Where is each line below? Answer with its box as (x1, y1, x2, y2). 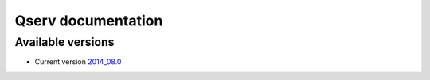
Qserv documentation (14, 12, 163, 29)
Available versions (14, 35, 115, 49)
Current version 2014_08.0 (34, 57, 122, 67)
